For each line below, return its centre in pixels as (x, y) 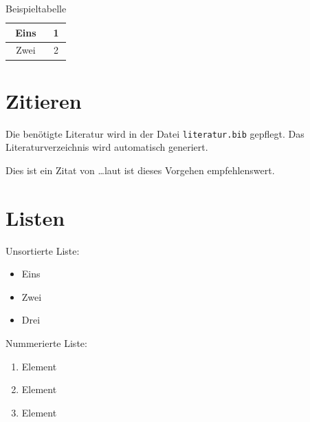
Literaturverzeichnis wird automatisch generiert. (107, 147)
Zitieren (44, 100)
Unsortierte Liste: (43, 250)
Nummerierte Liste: (46, 343)
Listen (35, 217)
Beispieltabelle (36, 8)
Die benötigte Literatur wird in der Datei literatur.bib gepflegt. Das (155, 133)
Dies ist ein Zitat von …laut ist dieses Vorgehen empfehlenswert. (140, 170)
